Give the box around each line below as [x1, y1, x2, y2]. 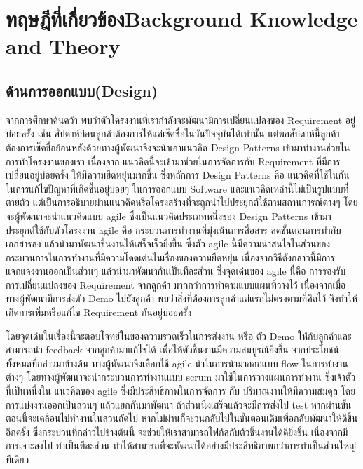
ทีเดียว [6, 452, 29, 467]
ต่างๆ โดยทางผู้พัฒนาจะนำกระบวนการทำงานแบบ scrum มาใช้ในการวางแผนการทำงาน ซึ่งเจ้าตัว [6, 369, 356, 384]
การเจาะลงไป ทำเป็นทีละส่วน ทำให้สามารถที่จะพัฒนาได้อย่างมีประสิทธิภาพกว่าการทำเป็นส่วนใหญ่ [6, 438, 357, 453]
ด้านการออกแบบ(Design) [6, 79, 158, 101]
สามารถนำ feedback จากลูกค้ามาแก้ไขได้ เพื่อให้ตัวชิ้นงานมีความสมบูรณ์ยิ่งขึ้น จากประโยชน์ [6, 342, 339, 357]
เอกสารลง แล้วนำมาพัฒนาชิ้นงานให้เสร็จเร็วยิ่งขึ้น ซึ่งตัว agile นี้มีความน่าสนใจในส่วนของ [6, 236, 331, 251]
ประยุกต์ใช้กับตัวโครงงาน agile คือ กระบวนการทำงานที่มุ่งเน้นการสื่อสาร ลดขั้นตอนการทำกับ [6, 222, 341, 237]
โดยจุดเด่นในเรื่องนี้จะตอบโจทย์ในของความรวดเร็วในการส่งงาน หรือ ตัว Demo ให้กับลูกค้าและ [6, 328, 352, 343]
